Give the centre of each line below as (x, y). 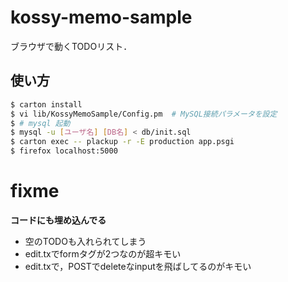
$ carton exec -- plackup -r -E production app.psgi (122, 142)
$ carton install (46, 104)
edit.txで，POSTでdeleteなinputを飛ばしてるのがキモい (138, 266)
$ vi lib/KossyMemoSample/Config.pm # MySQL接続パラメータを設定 (144, 114)
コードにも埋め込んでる (58, 220)
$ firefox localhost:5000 (64, 151)
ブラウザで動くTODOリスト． (71, 46)
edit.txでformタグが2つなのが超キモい (103, 253)
